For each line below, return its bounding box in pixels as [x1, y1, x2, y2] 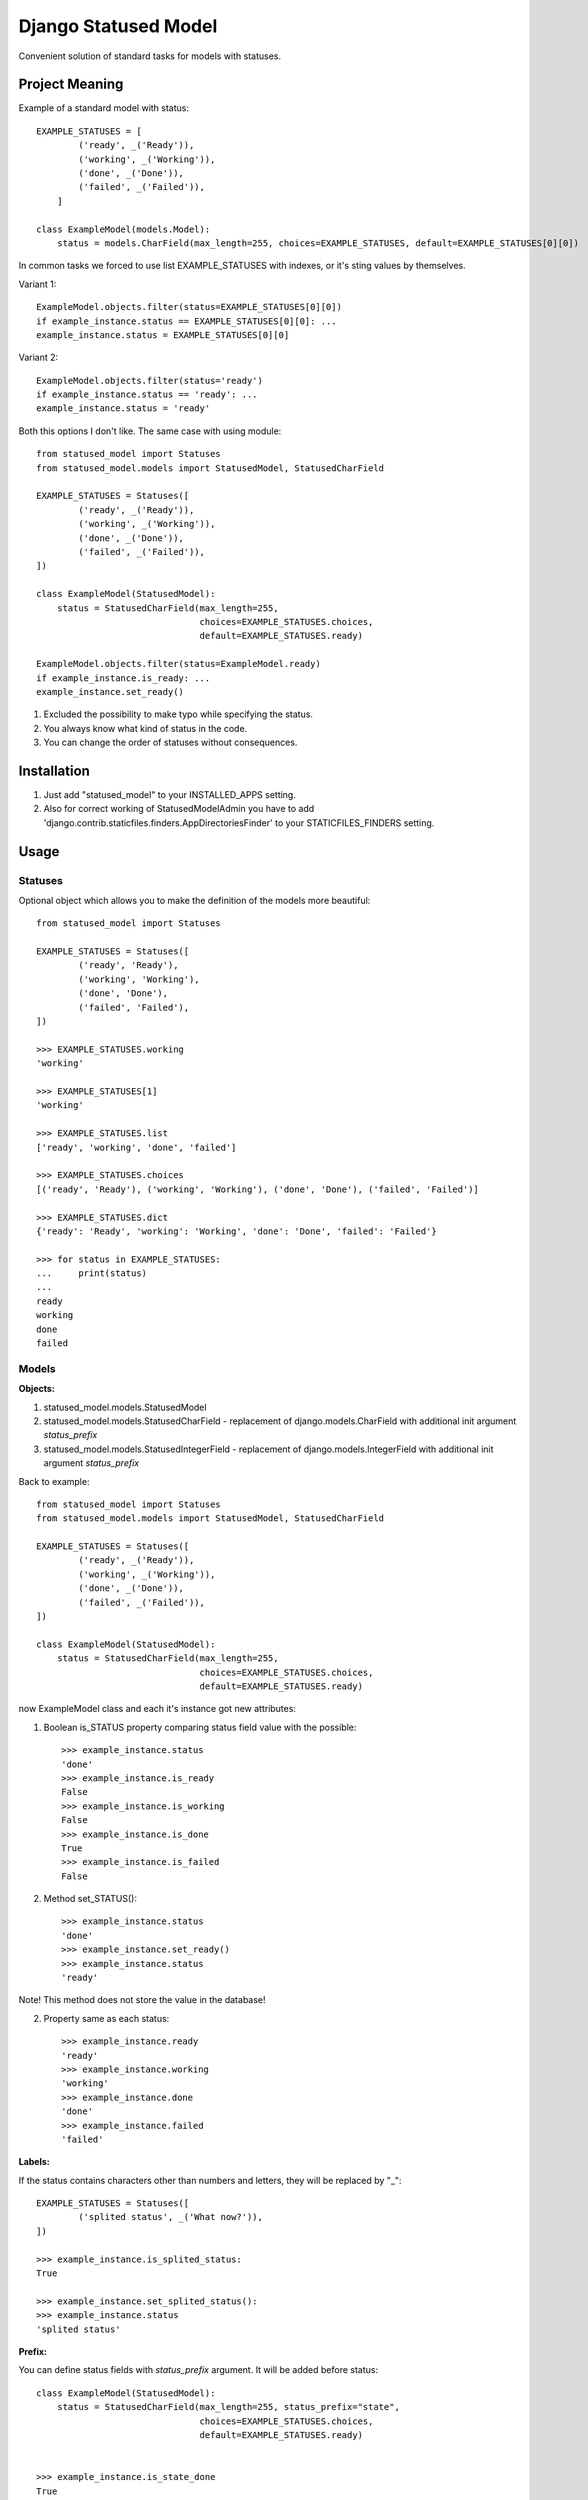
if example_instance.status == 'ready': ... [36, 389, 259, 400]
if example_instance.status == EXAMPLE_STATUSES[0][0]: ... [36, 315, 337, 327]
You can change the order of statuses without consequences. [43, 736, 298, 749]
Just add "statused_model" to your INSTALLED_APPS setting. [43, 788, 297, 800]
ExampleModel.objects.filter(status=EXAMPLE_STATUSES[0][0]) [36, 301, 342, 313]
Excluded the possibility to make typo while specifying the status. [43, 708, 314, 720]
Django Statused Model [18, 15, 218, 37]
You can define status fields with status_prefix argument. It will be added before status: [18, 2364, 379, 2376]
